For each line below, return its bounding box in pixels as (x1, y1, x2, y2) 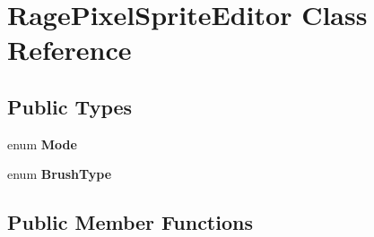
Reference (7, 31, 132, 68)
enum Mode (7, 134, 77, 153)
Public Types (7, 92, 133, 120)
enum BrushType (7, 165, 112, 183)
